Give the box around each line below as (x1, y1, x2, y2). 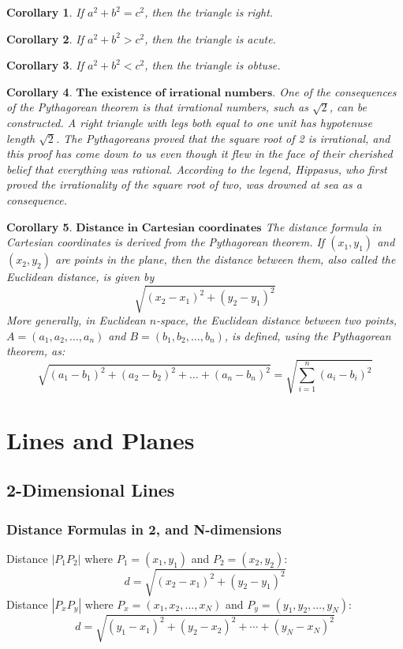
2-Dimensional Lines (6, 478, 175, 502)
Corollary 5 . (6, 218, 73, 234)
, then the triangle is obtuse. (144, 57, 281, 73)
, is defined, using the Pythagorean (224, 327, 391, 343)
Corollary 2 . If (6, 30, 84, 47)
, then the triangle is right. (144, 4, 274, 20)
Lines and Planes (6, 423, 195, 456)
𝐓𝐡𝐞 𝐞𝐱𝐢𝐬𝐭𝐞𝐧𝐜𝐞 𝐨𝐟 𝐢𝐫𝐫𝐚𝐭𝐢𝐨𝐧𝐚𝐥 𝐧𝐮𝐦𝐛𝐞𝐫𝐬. (76, 87, 276, 99)
